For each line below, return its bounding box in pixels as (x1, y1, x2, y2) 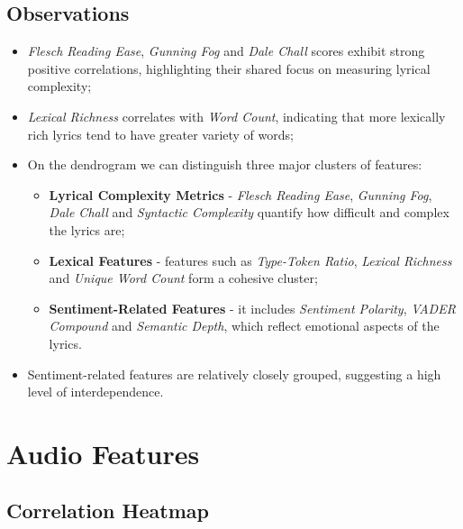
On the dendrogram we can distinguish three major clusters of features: (27, 155, 422, 174)
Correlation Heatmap (6, 497, 209, 524)
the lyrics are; (49, 220, 125, 239)
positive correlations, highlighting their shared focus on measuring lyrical (27, 59, 431, 78)
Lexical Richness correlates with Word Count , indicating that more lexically (27, 106, 446, 125)
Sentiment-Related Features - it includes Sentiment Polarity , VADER (49, 298, 456, 317)
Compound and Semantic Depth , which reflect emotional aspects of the (49, 316, 440, 335)
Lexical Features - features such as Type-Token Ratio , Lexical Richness (49, 251, 452, 269)
